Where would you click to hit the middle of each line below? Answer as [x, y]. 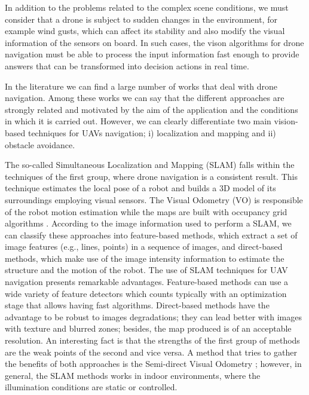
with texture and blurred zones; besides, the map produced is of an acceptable [148, 328]
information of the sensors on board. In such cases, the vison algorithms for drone [154, 42]
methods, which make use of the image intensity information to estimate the [145, 258]
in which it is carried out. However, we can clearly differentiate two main [138, 121]
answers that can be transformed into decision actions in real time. [127, 65]
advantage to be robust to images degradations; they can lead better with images [154, 316]
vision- [286, 121]
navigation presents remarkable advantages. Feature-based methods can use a [147, 282]
